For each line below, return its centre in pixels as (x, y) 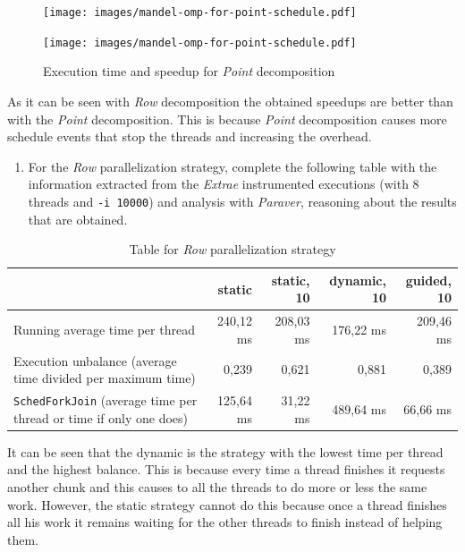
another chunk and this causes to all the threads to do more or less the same (217, 486)
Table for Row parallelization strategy (232, 249)
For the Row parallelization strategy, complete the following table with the (232, 166)
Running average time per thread (104, 329)
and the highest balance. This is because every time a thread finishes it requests (226, 469)
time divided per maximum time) (105, 378)
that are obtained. (78, 219)
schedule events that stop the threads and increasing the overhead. (190, 136)
